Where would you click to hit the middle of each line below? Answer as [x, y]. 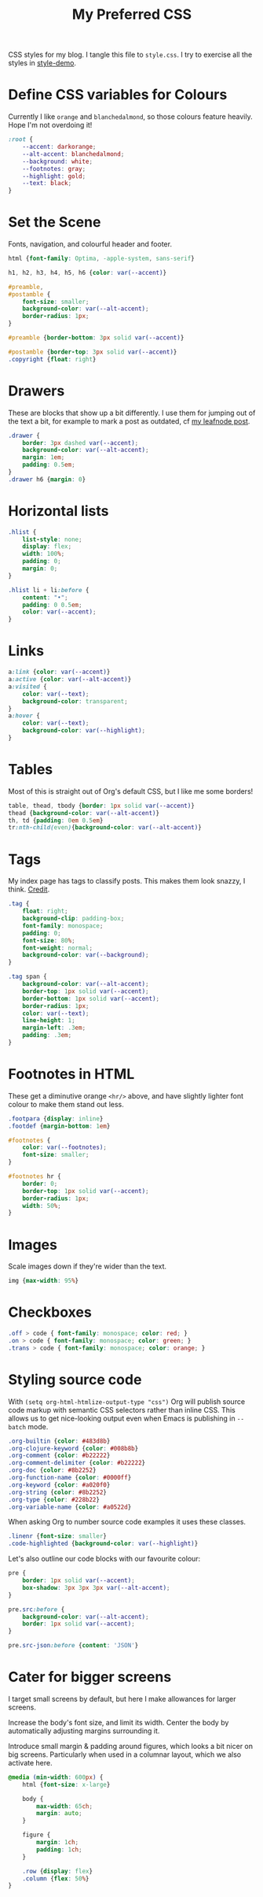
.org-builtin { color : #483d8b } [59, 1441]
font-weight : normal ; [57, 948]
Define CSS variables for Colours [118, 95]
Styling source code [75, 1379]
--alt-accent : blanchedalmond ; [73, 154]
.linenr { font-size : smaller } [58, 1536]
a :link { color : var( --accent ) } [59, 672]
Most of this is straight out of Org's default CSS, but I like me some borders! [131, 791]
